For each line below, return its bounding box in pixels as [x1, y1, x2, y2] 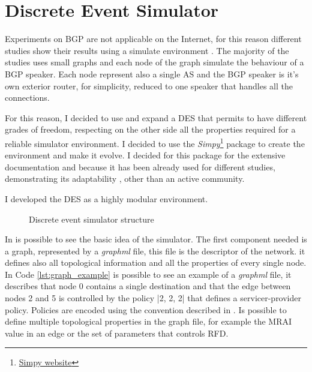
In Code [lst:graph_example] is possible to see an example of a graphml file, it [5, 268, 292, 280]
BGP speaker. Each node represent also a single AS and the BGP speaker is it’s [5, 67, 299, 80]
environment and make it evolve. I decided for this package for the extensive [5, 149, 286, 161]
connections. [5, 91, 50, 104]
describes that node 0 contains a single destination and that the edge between [5, 280, 291, 292]
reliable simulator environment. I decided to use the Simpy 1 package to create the [5, 135, 305, 149]
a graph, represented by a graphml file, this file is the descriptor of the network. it [5, 244, 305, 257]
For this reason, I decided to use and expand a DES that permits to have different [5, 111, 307, 124]
